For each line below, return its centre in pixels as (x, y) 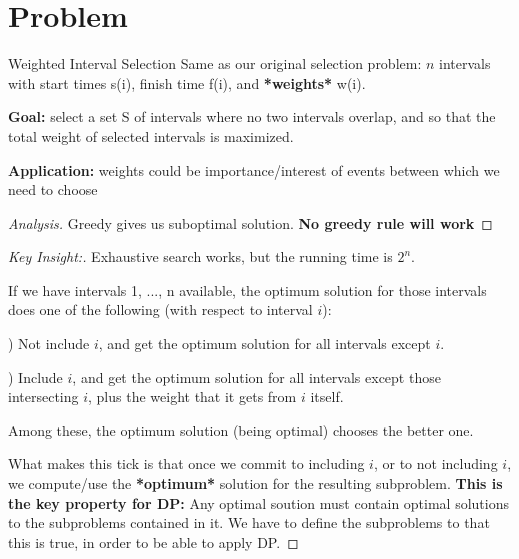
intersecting (43, 396)
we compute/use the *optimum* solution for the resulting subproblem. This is (255, 483)
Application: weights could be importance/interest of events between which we (254, 169)
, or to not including (435, 463)
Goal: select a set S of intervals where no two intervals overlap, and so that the (252, 116)
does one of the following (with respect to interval (160, 309)
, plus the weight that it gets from (192, 396)
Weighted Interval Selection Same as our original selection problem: (215, 63)
